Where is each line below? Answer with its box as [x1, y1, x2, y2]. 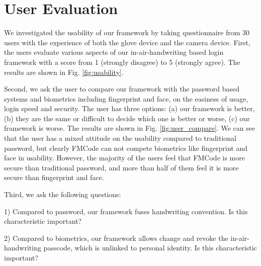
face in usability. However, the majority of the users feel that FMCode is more [4, 152, 245, 163]
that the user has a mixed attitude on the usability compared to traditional [4, 133, 236, 143]
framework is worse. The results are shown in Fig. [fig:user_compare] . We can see [4, 123, 255, 133]
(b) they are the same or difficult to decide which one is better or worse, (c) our [4, 113, 250, 123]
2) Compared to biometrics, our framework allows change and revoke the [4, 232, 228, 243]
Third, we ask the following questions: [4, 189, 121, 200]
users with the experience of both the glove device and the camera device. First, [4, 37, 250, 47]
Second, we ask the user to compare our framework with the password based [4, 83, 240, 94]
